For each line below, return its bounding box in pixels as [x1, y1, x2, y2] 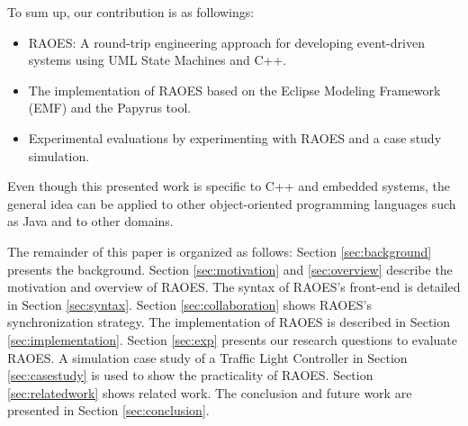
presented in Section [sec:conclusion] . [7, 401, 210, 420]
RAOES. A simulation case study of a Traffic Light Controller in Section [7, 348, 408, 367]
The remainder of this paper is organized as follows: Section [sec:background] [7, 241, 432, 260]
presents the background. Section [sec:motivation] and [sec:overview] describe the [7, 259, 453, 278]
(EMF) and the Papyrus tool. [28, 98, 192, 117]
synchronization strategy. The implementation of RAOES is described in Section [7, 313, 450, 331]
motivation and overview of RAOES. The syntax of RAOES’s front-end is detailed [7, 277, 461, 296]
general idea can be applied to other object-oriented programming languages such [7, 194, 456, 213]
